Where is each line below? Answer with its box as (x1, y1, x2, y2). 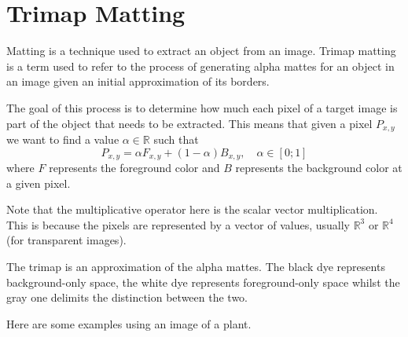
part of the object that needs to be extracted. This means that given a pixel (6, 115, 373, 131)
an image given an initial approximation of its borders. (6, 73, 270, 90)
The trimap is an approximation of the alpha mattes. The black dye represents (6, 258, 385, 274)
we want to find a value (6, 130, 119, 147)
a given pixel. (6, 174, 71, 191)
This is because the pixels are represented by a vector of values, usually (6, 216, 350, 233)
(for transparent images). (6, 232, 127, 248)
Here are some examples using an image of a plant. (6, 315, 252, 332)
